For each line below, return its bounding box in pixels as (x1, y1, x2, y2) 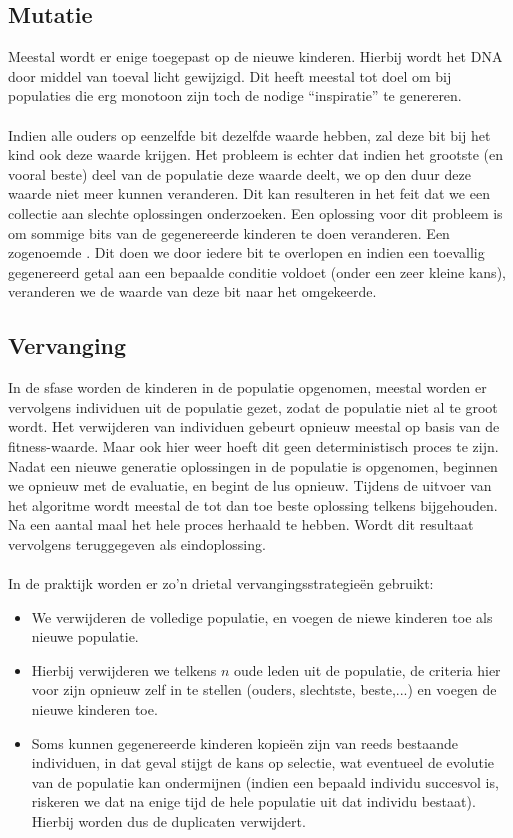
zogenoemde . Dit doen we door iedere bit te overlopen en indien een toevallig (8, 242, 485, 263)
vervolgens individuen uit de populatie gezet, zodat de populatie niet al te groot (8, 396, 498, 417)
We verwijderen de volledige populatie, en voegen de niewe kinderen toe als (31, 606, 493, 627)
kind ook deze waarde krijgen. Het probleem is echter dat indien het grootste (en (8, 144, 503, 165)
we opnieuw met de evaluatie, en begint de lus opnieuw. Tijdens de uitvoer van (8, 475, 492, 496)
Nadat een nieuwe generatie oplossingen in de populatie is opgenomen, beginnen (8, 455, 498, 476)
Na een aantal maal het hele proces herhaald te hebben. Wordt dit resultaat (8, 514, 474, 535)
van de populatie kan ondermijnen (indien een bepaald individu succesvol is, (31, 771, 499, 792)
